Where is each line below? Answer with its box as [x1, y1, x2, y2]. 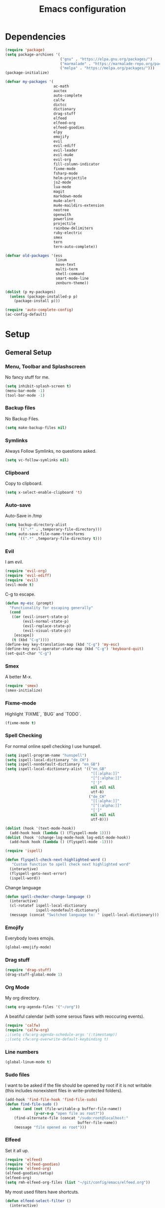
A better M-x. [5, 674, 32, 680]
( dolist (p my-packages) [5, 289, 56, 294]
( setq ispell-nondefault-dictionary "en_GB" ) [5, 762, 100, 767]
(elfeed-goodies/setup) [5, 1171, 54, 1176]
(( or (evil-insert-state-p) [11, 614, 69, 619]
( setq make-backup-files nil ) [5, 425, 67, 430]
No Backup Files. [5, 415, 40, 422]
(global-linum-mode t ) [5, 1060, 52, 1065]
